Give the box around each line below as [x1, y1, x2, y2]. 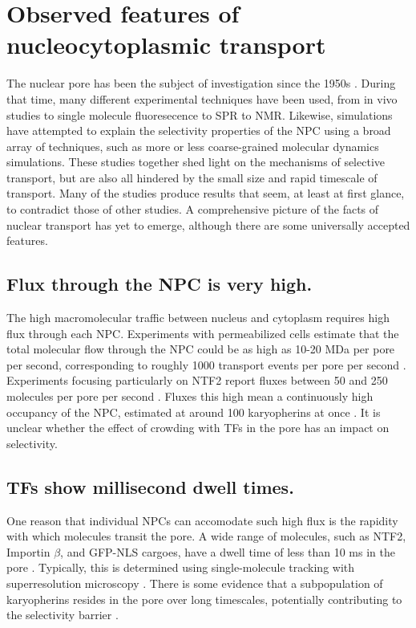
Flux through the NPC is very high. [6, 271, 313, 296]
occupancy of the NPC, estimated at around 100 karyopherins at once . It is [6, 403, 381, 420]
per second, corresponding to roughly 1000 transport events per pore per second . [6, 356, 406, 373]
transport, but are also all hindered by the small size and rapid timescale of [6, 169, 378, 186]
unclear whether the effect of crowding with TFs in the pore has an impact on [6, 419, 390, 436]
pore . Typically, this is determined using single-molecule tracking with [6, 559, 355, 576]
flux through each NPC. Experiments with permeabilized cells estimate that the [6, 324, 399, 341]
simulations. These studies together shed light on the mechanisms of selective [6, 153, 385, 170]
